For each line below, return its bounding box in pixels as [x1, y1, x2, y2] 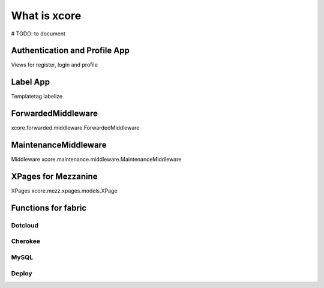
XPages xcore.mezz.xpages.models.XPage [11, 187, 118, 194]
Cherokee [11, 237, 40, 245]
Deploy [11, 269, 32, 277]
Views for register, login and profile [11, 61, 98, 68]
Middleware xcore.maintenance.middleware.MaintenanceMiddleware [11, 156, 182, 163]
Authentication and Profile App [11, 46, 130, 56]
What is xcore [11, 9, 82, 22]
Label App [11, 77, 50, 87]
